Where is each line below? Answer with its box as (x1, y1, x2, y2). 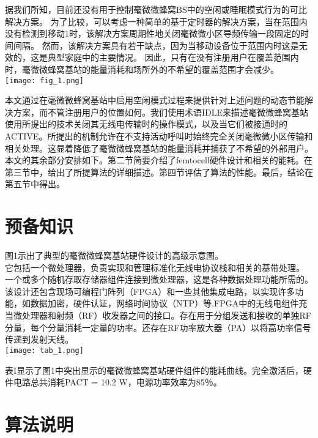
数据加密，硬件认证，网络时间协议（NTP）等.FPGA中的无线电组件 (30, 297, 299, 310)
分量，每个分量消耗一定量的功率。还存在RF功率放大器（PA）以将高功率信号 (5, 321, 311, 333)
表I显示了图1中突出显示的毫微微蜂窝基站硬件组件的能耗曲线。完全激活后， (5, 363, 304, 376)
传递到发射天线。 (5, 333, 73, 346)
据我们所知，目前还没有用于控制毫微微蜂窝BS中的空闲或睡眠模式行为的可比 (5, 3, 307, 15)
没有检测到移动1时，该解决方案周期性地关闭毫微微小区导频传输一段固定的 (5, 27, 300, 40)
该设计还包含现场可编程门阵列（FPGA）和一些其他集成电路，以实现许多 (5, 284, 295, 297)
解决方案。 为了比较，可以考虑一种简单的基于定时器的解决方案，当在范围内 (5, 15, 308, 28)
